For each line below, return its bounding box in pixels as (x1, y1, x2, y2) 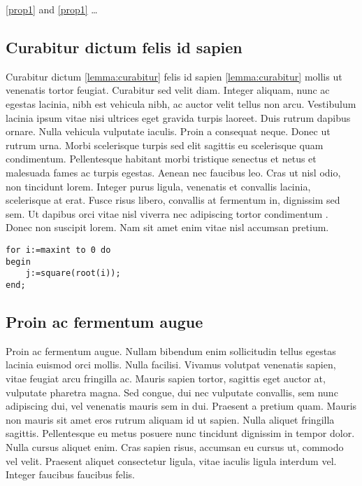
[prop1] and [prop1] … (6, 2, 98, 16)
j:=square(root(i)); (25, 268, 121, 279)
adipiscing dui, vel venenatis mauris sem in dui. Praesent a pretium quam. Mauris (6, 398, 357, 413)
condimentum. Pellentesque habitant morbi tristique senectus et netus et (6, 151, 317, 166)
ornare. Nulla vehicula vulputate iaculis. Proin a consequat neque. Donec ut (6, 124, 331, 139)
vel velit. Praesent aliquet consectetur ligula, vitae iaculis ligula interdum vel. (6, 453, 337, 468)
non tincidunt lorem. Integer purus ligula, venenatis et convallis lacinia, (6, 179, 311, 193)
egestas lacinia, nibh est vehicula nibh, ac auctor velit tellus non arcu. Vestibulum (6, 96, 356, 111)
